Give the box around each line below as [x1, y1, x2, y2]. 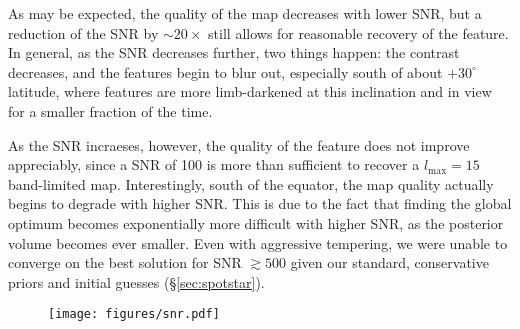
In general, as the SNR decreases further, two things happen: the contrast [8, 42, 460, 63]
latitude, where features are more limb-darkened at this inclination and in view [8, 81, 492, 102]
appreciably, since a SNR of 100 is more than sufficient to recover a [8, 154, 420, 175]
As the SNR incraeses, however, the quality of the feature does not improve [8, 134, 470, 155]
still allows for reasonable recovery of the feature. [208, 22, 509, 43]
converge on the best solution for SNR [8, 252, 242, 273]
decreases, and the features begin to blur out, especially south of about [8, 61, 443, 82]
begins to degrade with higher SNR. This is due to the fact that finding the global [8, 193, 512, 214]
